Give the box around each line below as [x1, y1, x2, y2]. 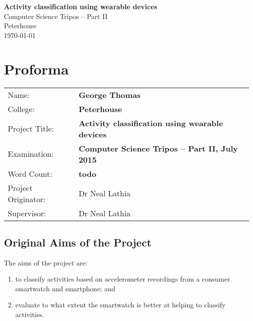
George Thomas [78, 89, 141, 100]
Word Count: [8, 168, 53, 179]
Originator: [8, 193, 46, 205]
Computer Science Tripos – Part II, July [78, 142, 238, 154]
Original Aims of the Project [4, 234, 152, 249]
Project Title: [8, 123, 54, 134]
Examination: [8, 148, 54, 159]
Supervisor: [8, 207, 46, 219]
